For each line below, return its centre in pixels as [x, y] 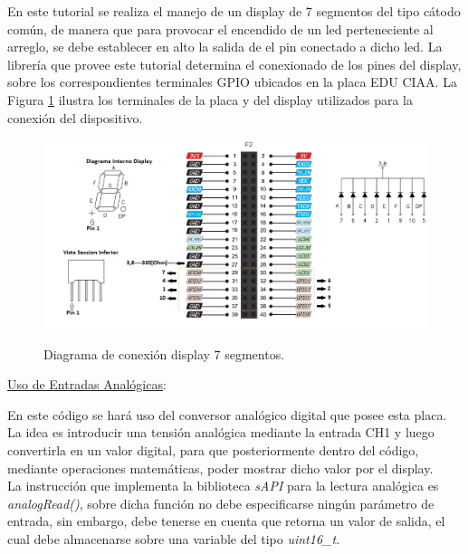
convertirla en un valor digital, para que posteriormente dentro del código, [213, 449]
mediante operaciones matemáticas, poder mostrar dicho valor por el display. [220, 468]
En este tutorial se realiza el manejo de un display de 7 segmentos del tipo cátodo [234, 11]
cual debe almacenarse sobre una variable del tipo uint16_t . [174, 538]
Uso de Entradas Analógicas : [87, 384]
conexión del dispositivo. [75, 117]
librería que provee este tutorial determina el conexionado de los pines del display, [234, 64]
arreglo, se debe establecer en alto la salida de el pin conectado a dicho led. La [225, 47]
